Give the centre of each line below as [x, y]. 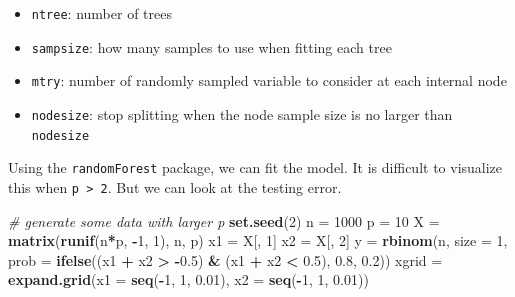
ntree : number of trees [101, 13]
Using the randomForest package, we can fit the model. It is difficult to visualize [255, 167]
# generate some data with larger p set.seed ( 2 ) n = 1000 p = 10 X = [224, 220]
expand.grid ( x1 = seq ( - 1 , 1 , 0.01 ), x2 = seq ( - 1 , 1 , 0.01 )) [188, 279]
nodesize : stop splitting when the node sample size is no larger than [242, 113]
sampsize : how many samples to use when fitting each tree [211, 46]
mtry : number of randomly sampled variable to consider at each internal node [269, 80]
